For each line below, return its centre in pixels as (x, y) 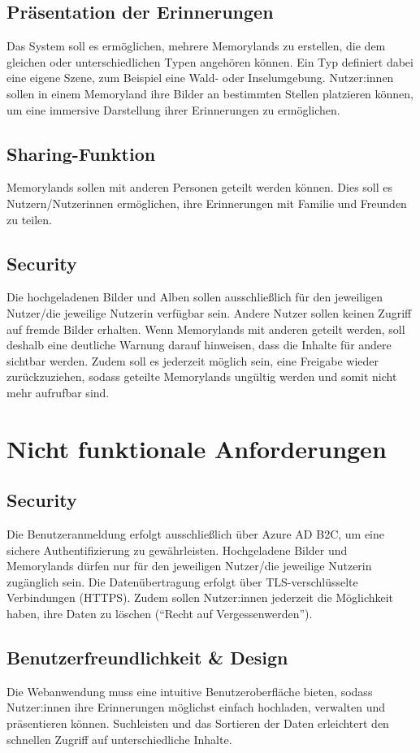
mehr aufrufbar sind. (58, 392)
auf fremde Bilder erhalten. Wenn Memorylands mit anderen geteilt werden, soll (206, 329)
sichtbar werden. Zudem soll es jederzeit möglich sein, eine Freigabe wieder (193, 360)
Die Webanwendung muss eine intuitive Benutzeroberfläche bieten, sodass (190, 691)
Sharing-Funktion (81, 153)
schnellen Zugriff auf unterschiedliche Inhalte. (119, 739)
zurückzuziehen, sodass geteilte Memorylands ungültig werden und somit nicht (202, 376)
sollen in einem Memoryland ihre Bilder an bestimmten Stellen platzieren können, (210, 93)
